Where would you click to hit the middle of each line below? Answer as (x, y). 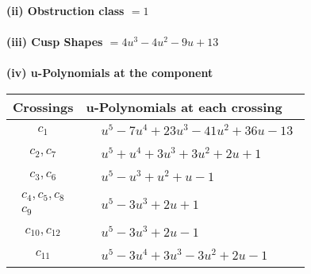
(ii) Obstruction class (65, 10)
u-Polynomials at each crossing (184, 106)
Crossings (43, 106)
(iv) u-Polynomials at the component (110, 73)
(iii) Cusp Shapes (55, 42)
